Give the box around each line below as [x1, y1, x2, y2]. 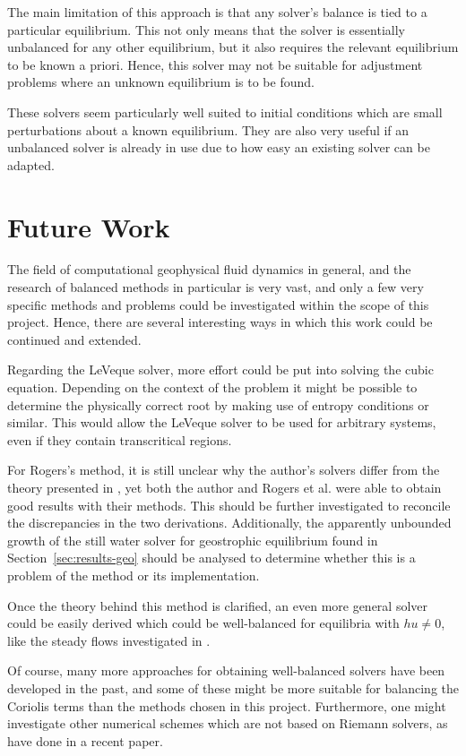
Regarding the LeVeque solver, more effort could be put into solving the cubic [7, 360, 434, 379]
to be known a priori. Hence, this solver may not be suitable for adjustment [7, 55, 423, 73]
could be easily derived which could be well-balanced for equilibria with [7, 614, 400, 632]
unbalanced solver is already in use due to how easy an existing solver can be [7, 138, 430, 157]
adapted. [7, 155, 55, 174]
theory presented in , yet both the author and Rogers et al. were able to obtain [7, 478, 442, 496]
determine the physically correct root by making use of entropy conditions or [7, 395, 429, 414]
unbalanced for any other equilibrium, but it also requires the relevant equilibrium [7, 38, 459, 56]
